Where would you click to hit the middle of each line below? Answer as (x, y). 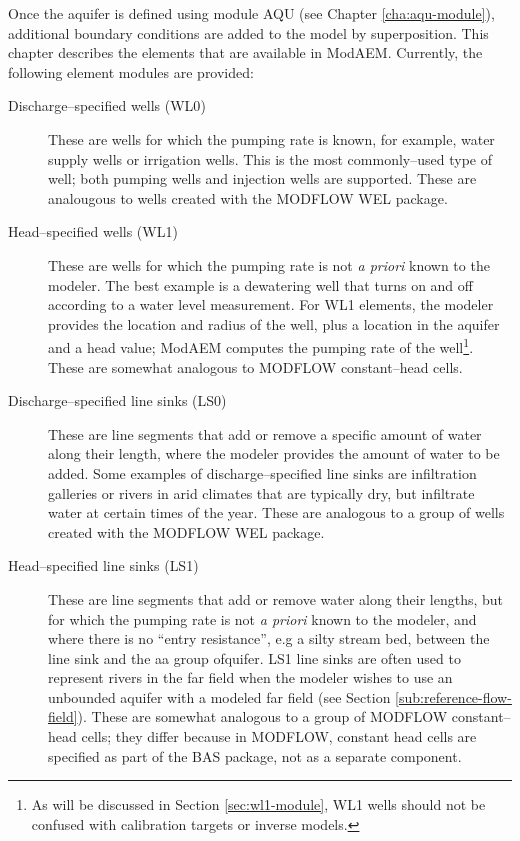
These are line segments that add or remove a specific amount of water (265, 433)
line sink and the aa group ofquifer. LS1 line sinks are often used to (254, 657)
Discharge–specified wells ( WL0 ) (107, 105)
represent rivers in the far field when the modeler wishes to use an (250, 677)
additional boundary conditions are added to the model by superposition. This (248, 32)
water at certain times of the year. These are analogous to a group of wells (276, 512)
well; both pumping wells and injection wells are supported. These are (262, 178)
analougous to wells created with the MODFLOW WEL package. (248, 197)
